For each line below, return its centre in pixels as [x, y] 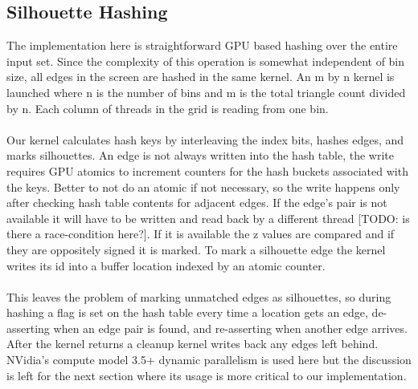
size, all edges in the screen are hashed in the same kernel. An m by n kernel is [201, 77]
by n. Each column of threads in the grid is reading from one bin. [168, 108]
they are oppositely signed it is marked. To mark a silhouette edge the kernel [196, 249]
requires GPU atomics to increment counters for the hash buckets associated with [207, 170]
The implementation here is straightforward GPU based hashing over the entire [202, 45]
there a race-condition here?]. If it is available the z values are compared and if [201, 234]
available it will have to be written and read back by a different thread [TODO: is [208, 218]
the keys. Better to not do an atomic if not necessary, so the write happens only [203, 186]
